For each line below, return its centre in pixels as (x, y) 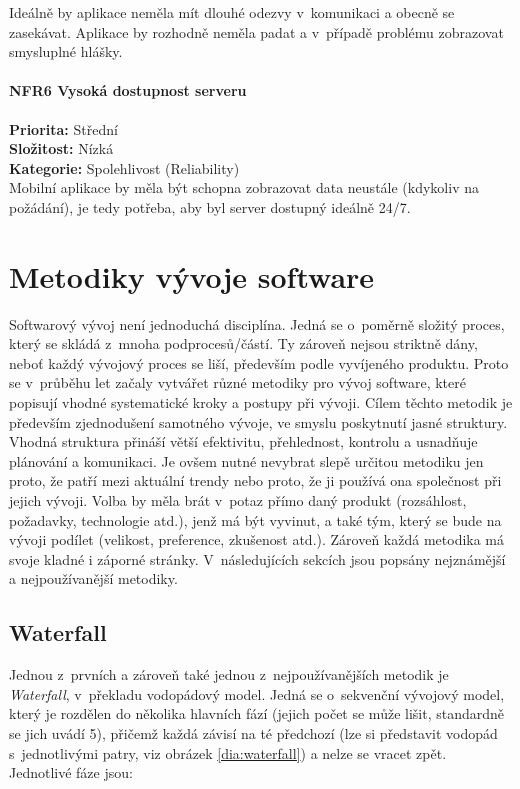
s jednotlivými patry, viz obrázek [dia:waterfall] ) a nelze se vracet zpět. (228, 752)
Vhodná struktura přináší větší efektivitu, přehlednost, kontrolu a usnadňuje (243, 441)
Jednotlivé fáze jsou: (71, 772)
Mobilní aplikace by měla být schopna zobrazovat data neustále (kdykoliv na (244, 187)
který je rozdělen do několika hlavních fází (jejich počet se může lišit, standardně (257, 713)
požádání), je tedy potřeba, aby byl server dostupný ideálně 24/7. (210, 206)
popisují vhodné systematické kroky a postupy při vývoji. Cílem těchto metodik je (261, 402)
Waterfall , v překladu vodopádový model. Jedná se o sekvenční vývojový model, (257, 693)
